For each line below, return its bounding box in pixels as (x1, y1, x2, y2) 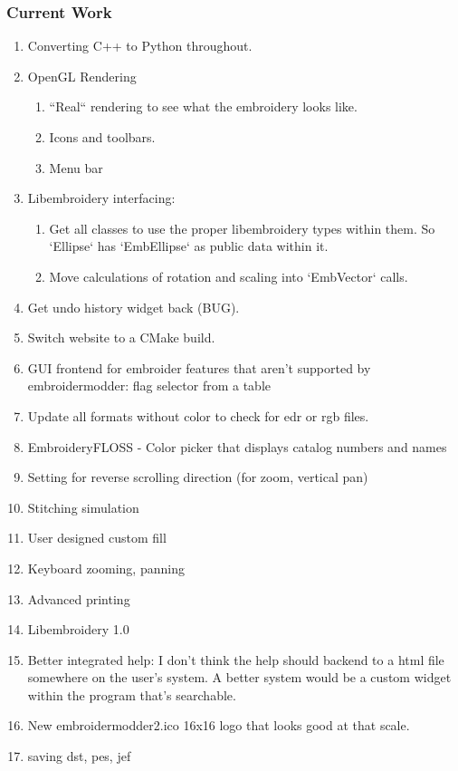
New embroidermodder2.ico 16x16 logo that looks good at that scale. (27, 716, 410, 735)
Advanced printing (27, 589, 130, 608)
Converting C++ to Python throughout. (27, 36, 253, 55)
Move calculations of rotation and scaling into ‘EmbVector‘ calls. (49, 266, 408, 285)
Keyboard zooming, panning (27, 558, 185, 577)
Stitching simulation (27, 497, 139, 516)
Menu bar (49, 158, 103, 177)
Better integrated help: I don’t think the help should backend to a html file (27, 650, 444, 669)
